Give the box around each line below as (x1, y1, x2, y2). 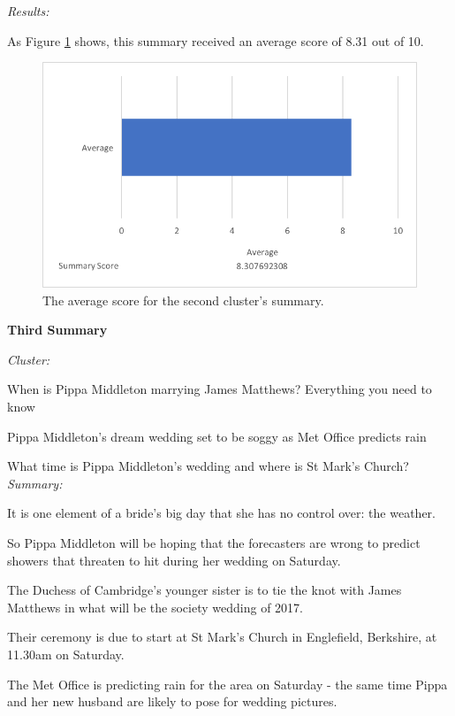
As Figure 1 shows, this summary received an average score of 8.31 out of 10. (7, 31, 424, 50)
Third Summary (7, 320, 108, 339)
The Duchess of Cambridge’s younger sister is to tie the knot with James (7, 581, 402, 599)
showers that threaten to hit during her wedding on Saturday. (7, 550, 341, 569)
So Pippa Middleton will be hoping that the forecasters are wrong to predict (7, 533, 421, 551)
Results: (7, 2, 49, 19)
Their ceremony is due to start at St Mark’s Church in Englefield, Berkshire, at (7, 627, 437, 646)
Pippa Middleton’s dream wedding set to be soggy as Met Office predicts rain (7, 427, 427, 445)
